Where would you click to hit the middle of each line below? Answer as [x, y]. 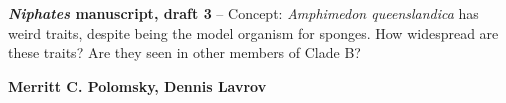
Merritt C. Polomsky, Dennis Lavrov [137, 85]
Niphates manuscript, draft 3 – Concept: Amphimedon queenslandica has [243, 13]
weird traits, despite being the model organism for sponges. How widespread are [253, 32]
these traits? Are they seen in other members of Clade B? [184, 52]
